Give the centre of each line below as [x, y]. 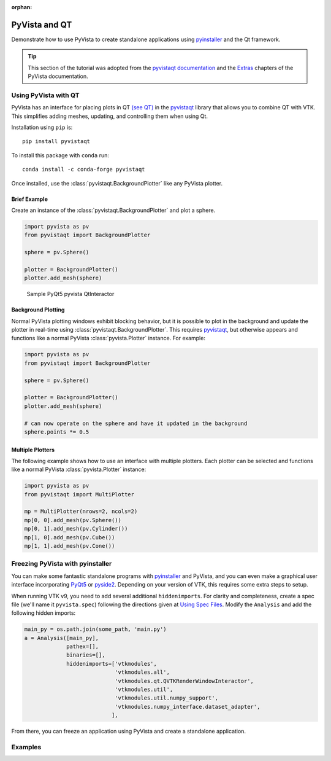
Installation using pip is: [42, 127]
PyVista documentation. [58, 76]
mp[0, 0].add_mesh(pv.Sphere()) [73, 520]
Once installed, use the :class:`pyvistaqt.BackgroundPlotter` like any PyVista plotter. [117, 183]
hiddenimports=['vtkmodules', [112, 664]
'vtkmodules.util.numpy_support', [166, 698]
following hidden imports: [44, 613]
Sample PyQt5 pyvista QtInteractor [70, 294]
